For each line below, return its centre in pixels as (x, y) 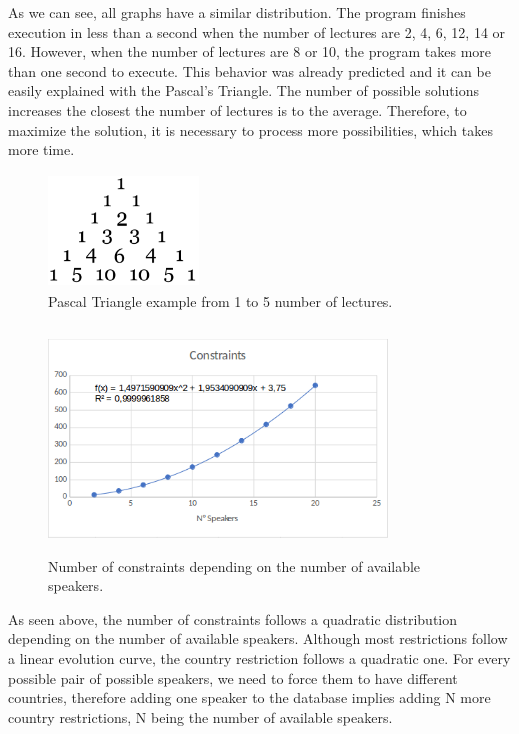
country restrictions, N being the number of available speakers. (200, 716)
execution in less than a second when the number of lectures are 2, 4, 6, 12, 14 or (257, 31)
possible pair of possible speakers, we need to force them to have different (233, 677)
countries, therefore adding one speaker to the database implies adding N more (249, 697)
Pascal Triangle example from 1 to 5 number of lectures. (220, 300)
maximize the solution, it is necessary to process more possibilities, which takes (250, 129)
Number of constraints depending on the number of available (234, 565)
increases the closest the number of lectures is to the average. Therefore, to (237, 109)
